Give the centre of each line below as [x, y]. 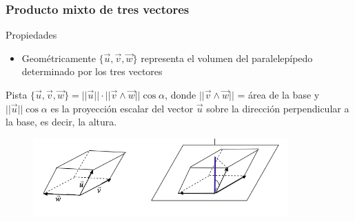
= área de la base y [278, 94]
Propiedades [31, 35]
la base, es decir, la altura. [61, 122]
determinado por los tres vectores [92, 71]
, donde [181, 94]
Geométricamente [59, 58]
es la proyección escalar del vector [122, 108]
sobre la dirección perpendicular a [278, 108]
